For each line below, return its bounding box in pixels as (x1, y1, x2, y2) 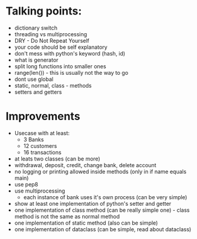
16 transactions (23, 148, 62, 156)
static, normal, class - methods (14, 81, 92, 89)
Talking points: (5, 4, 82, 18)
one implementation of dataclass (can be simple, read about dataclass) (14, 225, 192, 233)
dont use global (14, 75, 54, 83)
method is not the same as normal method (14, 212, 120, 220)
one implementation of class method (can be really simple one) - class (14, 206, 190, 214)
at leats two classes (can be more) (14, 155, 100, 162)
